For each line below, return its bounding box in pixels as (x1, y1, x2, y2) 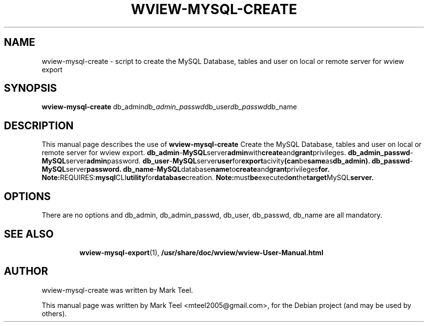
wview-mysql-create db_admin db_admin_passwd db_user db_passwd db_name (42, 102, 297, 111)
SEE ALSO (4, 227, 54, 240)
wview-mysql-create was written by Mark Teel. (42, 285, 193, 294)
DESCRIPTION (4, 119, 74, 132)
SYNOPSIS (4, 82, 57, 95)
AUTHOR (4, 265, 48, 278)
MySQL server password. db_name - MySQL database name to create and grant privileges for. (42, 165, 330, 174)
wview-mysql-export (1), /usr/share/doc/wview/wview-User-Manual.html (79, 248, 323, 257)
